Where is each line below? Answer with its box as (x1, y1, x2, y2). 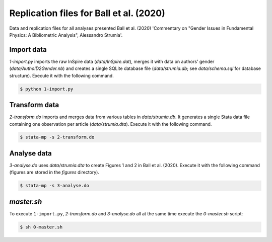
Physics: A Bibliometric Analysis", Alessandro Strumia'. (9, 32, 123, 38)
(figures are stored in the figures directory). (9, 169, 99, 176)
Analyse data (9, 149, 52, 157)
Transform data (9, 101, 59, 109)
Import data (9, 45, 47, 54)
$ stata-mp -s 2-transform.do (20, 134, 95, 140)
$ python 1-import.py (20, 86, 74, 92)
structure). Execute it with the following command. (9, 72, 114, 78)
